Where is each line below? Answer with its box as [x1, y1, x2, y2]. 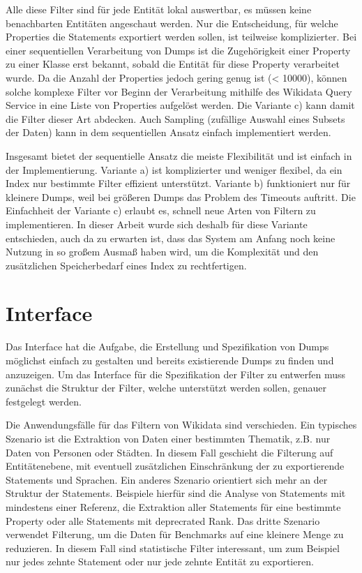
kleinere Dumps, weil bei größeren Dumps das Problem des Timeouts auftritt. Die [6, 189, 356, 204]
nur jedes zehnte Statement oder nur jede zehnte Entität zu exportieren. [6, 554, 314, 569]
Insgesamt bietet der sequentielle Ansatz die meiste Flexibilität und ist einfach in [6, 148, 352, 163]
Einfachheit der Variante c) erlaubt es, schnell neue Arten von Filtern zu [6, 203, 316, 218]
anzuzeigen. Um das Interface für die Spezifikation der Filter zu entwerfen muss [6, 366, 346, 381]
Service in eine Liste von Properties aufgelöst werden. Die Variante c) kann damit [6, 98, 355, 112]
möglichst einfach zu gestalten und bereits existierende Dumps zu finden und [6, 353, 334, 367]
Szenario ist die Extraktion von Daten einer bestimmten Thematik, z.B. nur [6, 431, 331, 445]
